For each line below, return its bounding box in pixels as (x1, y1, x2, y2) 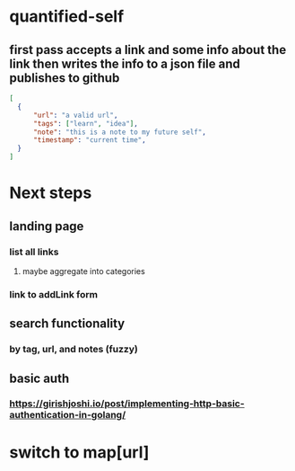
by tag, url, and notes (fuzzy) (9, 343, 139, 356)
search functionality (9, 316, 126, 332)
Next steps (9, 182, 92, 203)
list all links (9, 245, 59, 258)
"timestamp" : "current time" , (32, 136, 146, 145)
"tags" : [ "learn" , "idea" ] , (32, 119, 139, 128)
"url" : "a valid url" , (32, 111, 118, 120)
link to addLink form (9, 288, 99, 300)
